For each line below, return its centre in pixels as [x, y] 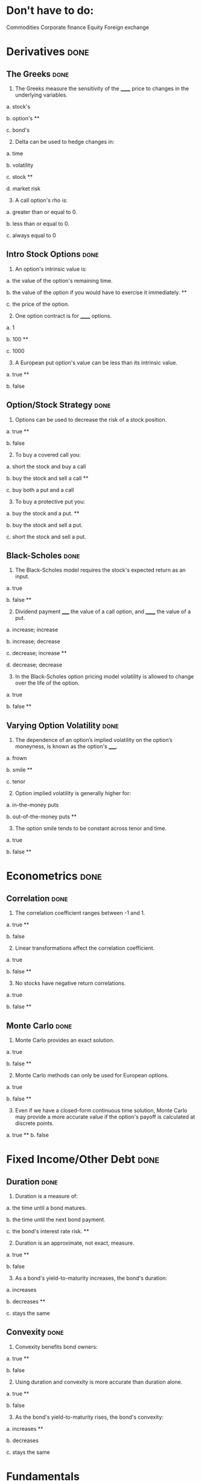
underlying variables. [41, 95]
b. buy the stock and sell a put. [45, 525]
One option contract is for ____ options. [63, 315]
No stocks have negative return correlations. [70, 983]
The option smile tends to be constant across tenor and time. [91, 828]
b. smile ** [20, 770]
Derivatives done [48, 52]
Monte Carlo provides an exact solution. [65, 1040]
